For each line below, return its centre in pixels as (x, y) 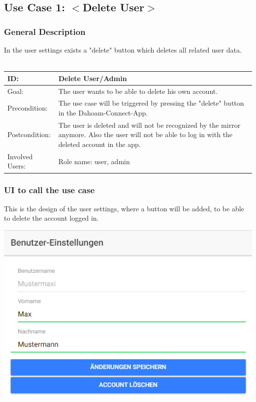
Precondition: (28, 108)
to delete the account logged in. (51, 218)
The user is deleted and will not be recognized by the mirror (149, 125)
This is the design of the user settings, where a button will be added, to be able (124, 208)
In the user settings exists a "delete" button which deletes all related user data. (123, 50)
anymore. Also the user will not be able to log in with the (145, 134)
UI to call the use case (49, 190)
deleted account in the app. (99, 144)
